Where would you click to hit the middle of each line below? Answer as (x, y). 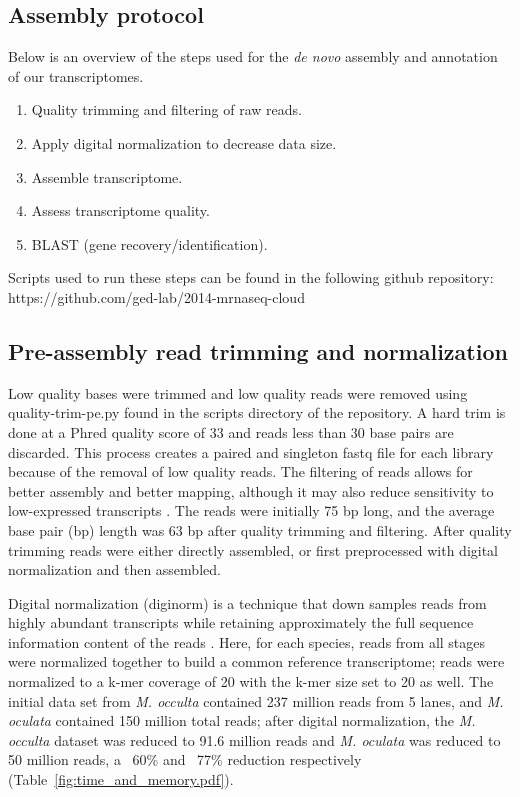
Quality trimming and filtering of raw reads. (166, 109)
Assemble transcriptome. (107, 176)
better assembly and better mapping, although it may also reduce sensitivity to (251, 490)
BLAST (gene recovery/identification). (149, 243)
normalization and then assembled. (114, 569)
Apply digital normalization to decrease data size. (184, 142)
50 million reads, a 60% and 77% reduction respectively (185, 759)
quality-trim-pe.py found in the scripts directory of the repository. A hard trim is (257, 412)
